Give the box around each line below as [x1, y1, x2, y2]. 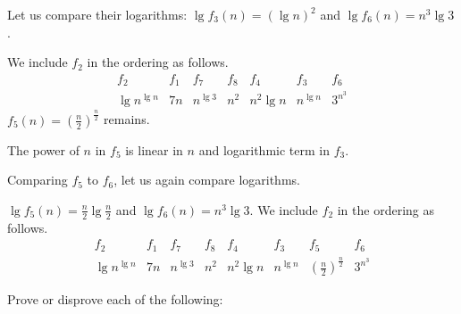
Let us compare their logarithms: [7, 5, 188, 23]
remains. [104, 110, 150, 128]
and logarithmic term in [198, 140, 330, 159]
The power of [7, 140, 80, 159]
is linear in [125, 140, 183, 159]
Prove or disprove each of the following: [7, 290, 223, 309]
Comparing [7, 170, 68, 189]
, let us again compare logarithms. [113, 170, 300, 189]
